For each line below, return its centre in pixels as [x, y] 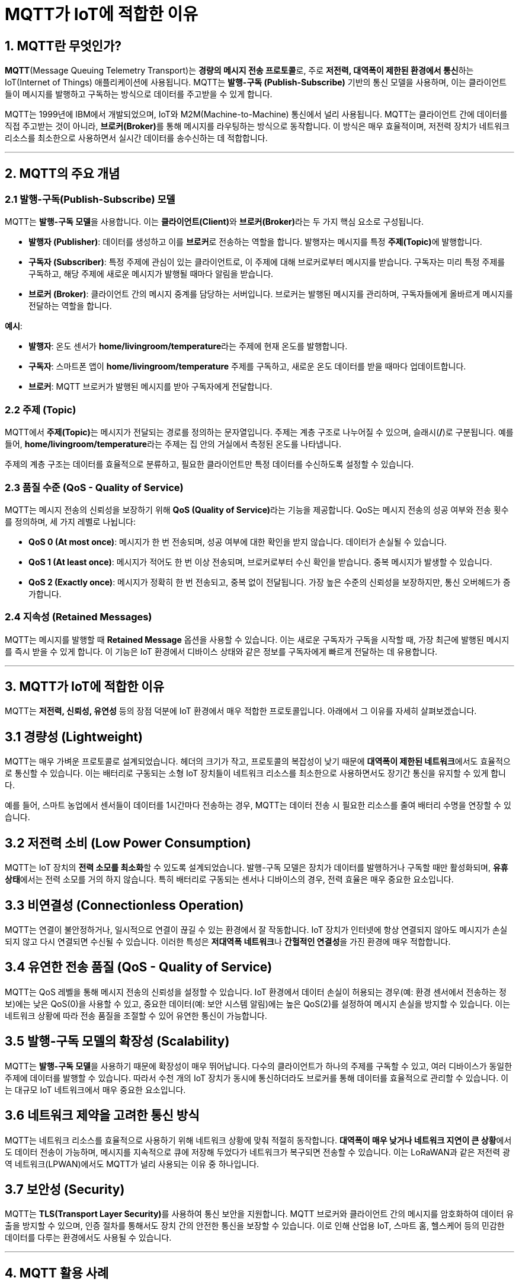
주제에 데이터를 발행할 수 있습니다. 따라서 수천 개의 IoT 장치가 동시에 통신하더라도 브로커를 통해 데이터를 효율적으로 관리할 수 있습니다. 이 [257, 1078]
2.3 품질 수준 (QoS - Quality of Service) [94, 487]
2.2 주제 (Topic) [41, 410]
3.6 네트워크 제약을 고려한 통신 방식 [102, 1116]
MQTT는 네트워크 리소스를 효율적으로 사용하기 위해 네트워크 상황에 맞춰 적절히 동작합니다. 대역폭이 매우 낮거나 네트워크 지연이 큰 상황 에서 [258, 1140]
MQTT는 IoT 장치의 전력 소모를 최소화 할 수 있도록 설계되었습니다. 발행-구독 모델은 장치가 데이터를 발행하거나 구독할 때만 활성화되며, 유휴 [257, 868]
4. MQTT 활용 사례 [57, 1273]
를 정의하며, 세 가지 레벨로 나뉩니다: [70, 521]
